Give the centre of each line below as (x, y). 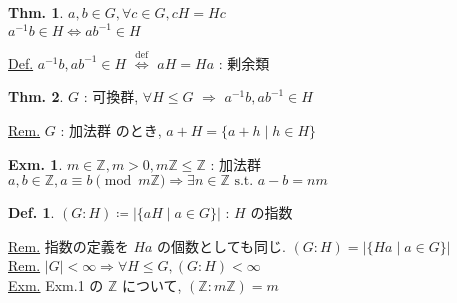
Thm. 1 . (36, 12)
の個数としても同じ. (221, 245)
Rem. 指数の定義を (68, 245)
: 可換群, (111, 96)
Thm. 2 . (36, 96)
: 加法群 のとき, (111, 130)
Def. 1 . (31, 212)
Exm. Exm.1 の (56, 285)
